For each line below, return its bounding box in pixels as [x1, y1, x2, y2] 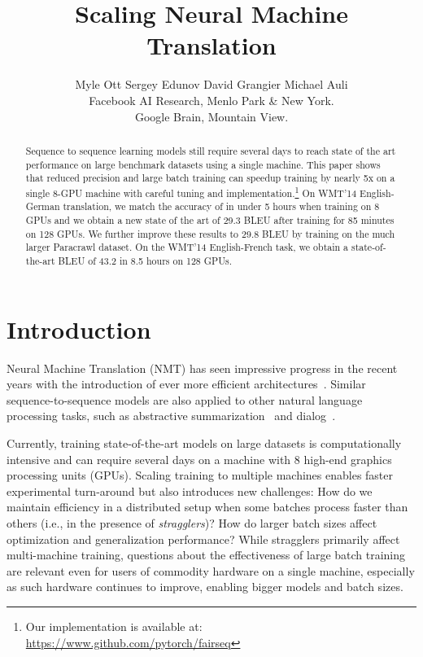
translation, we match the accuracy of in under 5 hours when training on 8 [63, 199, 380, 213]
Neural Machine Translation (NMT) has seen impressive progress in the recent [7, 359, 398, 376]
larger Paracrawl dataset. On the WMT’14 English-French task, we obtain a [25, 240, 349, 254]
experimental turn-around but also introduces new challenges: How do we [7, 482, 373, 499]
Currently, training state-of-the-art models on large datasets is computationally [7, 435, 402, 452]
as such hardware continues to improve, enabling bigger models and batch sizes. [7, 578, 403, 595]
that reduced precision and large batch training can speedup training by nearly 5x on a [25, 171, 395, 185]
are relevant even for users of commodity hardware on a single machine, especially [7, 562, 415, 579]
